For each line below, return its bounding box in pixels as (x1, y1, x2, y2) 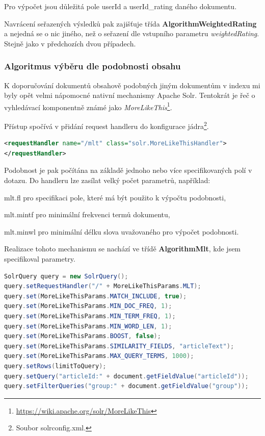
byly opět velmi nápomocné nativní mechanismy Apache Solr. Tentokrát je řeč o (4, 90, 255, 100)
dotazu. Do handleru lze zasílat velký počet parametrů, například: (4, 175, 210, 186)
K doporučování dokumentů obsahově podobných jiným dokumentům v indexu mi (4, 80, 260, 90)
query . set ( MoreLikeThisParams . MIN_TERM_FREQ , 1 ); (4, 313, 176, 320)
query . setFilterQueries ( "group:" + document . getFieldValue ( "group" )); (4, 382, 249, 390)
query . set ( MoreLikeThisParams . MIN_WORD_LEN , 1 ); (4, 322, 172, 330)
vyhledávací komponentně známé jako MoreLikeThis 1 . (4, 100, 172, 112)
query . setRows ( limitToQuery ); (4, 362, 107, 370)
